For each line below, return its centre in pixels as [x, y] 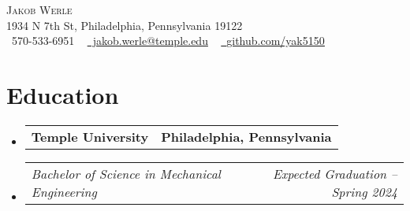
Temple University [90, 136]
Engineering [64, 191]
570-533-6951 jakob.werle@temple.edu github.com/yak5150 [168, 41]
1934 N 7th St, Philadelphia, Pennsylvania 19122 [125, 25]
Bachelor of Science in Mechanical [126, 173]
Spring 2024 [364, 191]
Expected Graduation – [335, 173]
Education [63, 94]
